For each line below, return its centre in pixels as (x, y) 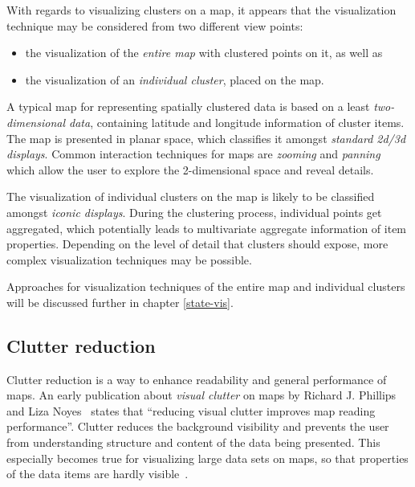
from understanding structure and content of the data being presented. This (193, 442)
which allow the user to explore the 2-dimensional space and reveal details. (190, 169)
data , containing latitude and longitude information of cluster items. (237, 122)
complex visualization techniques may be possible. (129, 259)
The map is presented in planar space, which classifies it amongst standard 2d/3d (206, 138)
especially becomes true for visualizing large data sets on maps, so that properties (207, 458)
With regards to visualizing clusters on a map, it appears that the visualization (201, 10)
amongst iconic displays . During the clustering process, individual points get (194, 212)
